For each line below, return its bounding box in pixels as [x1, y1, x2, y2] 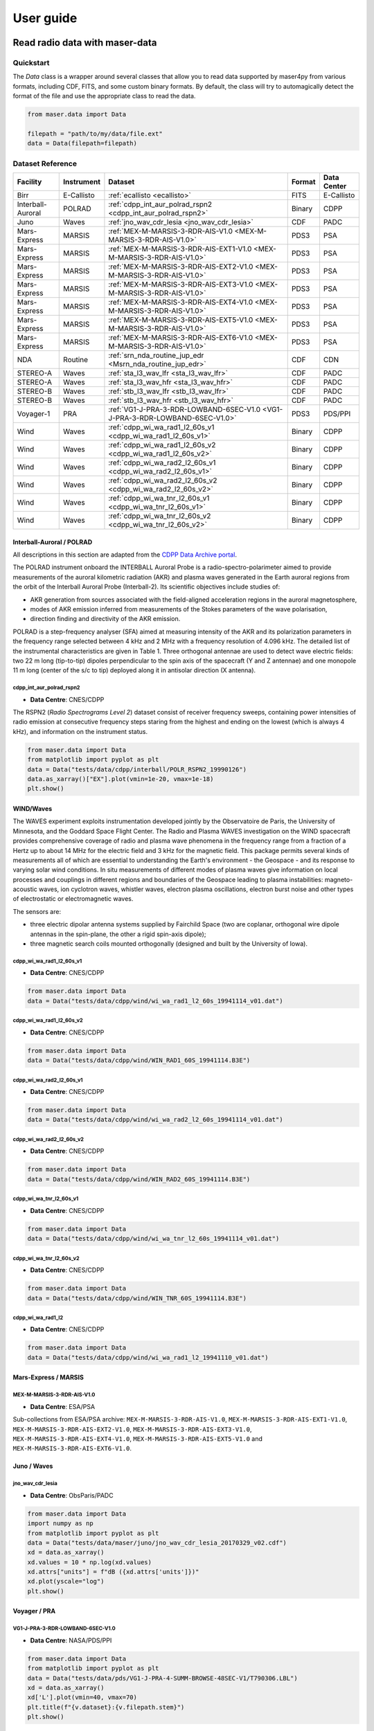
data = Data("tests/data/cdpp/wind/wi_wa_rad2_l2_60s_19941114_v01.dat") [27, 1115, 283, 1124]
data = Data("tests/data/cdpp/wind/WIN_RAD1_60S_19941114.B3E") [27, 1057, 251, 1064]
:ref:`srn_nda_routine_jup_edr [108, 350, 204, 360]
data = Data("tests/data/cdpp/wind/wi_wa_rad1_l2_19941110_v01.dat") [27, 1354, 269, 1361]
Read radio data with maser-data [12, 37, 157, 48]
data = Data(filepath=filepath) [27, 139, 138, 147]
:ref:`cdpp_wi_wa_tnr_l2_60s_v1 [108, 493, 210, 503]
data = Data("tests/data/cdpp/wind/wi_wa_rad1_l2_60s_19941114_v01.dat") [27, 997, 283, 1005]
